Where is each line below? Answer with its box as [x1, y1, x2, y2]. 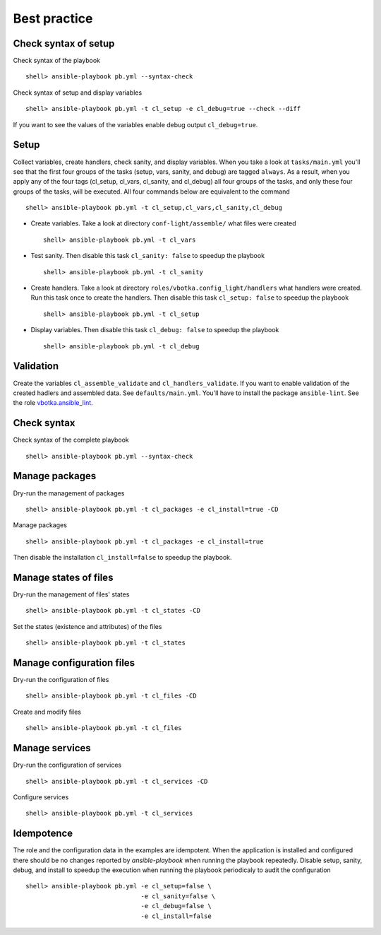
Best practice [13, 11, 93, 26]
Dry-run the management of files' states [13, 590, 130, 599]
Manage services [13, 742, 91, 754]
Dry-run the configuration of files [13, 676, 109, 684]
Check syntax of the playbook [13, 57, 100, 65]
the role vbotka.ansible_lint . [13, 399, 93, 407]
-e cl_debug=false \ [140, 902, 212, 910]
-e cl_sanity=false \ [140, 892, 215, 900]
